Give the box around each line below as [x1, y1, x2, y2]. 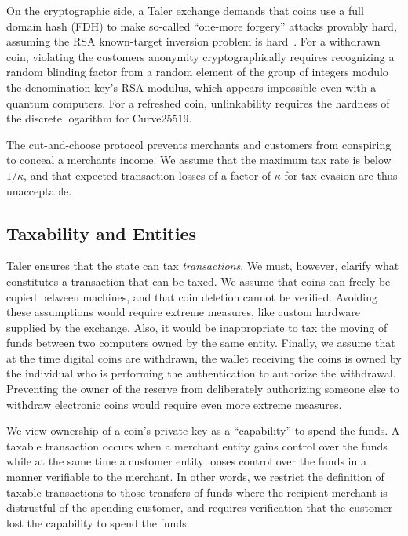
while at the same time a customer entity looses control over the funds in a [6, 453, 366, 469]
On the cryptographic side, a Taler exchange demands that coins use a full [6, 2, 364, 18]
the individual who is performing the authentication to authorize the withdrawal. [6, 365, 396, 381]
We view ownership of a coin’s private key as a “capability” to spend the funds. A [6, 422, 400, 439]
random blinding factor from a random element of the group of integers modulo [6, 64, 388, 80]
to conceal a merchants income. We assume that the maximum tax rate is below [6, 151, 392, 168]
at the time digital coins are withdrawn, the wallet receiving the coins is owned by [6, 349, 402, 366]
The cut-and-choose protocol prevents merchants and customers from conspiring [6, 136, 392, 152]
